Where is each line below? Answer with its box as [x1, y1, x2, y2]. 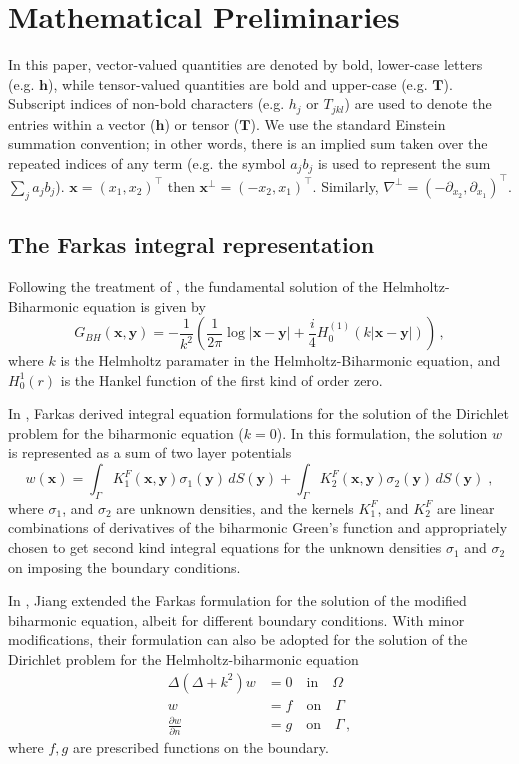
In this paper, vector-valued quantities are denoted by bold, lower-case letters [8, 54, 483, 75]
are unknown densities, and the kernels [116, 497, 354, 518]
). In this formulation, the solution [276, 422, 488, 443]
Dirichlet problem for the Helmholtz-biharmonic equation [8, 649, 359, 670]
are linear [436, 497, 495, 518]
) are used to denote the [344, 93, 492, 114]
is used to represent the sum [317, 152, 491, 173]
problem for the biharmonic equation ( [8, 422, 244, 443]
